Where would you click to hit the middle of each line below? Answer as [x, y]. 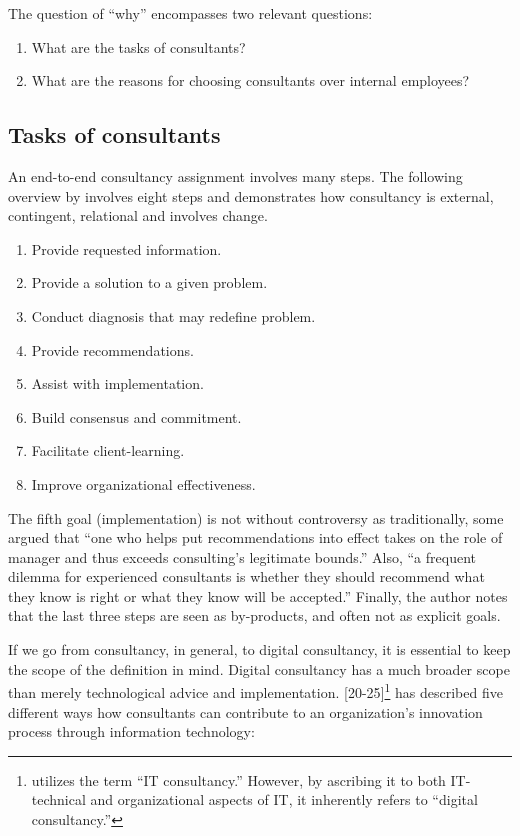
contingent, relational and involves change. [138, 215]
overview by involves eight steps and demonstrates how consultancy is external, [251, 195]
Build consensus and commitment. [136, 416]
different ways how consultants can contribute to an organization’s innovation [245, 711]
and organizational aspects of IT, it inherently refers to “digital [284, 799]
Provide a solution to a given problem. [149, 282]
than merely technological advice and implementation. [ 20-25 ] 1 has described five [255, 690]
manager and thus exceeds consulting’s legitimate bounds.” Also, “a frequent [242, 556]
